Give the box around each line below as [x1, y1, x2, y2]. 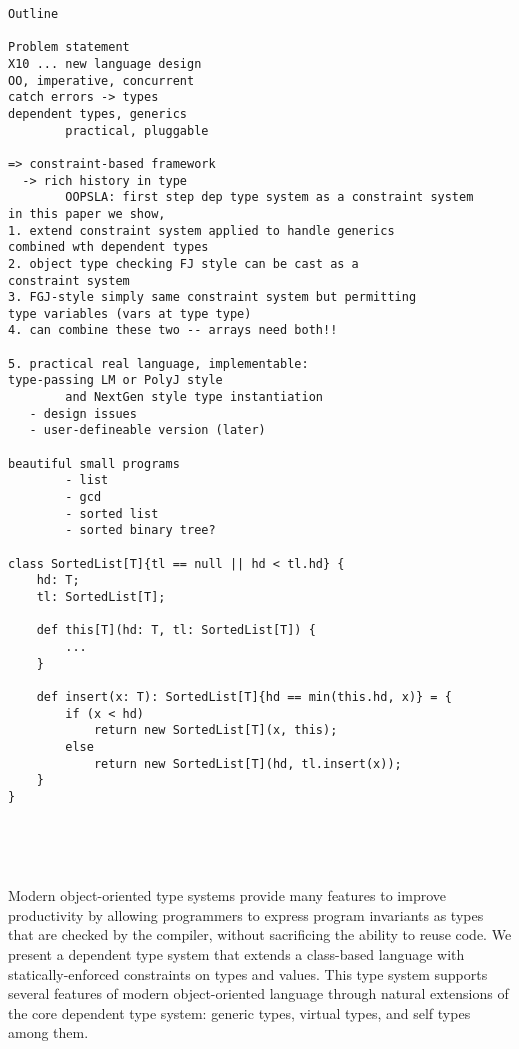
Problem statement [8, 40, 130, 55]
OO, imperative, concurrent [8, 73, 195, 88]
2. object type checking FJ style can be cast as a [8, 256, 359, 271]
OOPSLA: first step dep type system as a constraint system [65, 190, 474, 205]
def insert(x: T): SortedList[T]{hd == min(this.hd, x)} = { [36, 689, 452, 704]
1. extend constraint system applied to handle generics [8, 223, 395, 238]
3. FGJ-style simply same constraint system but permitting [8, 290, 417, 305]
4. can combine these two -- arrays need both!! [8, 323, 338, 338]
